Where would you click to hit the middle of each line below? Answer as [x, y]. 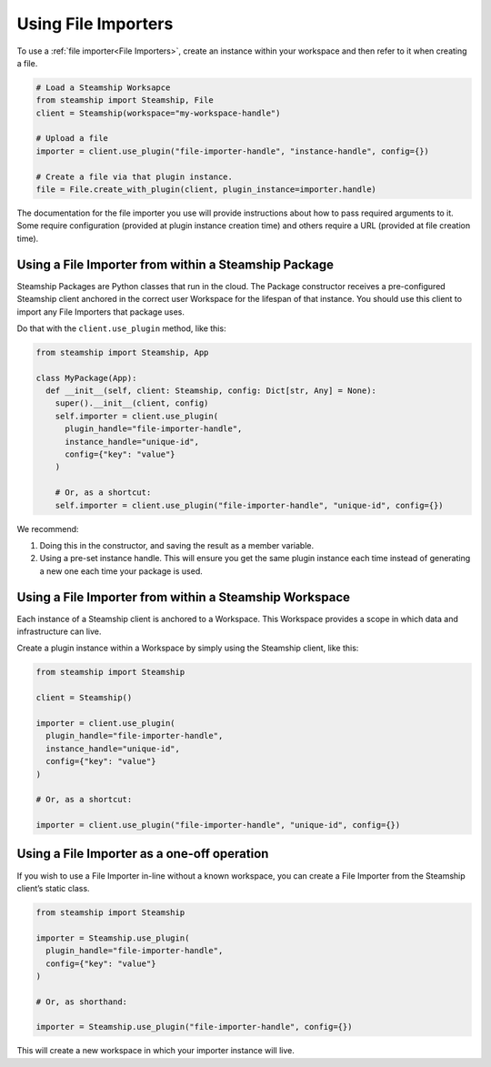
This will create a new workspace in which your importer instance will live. [155, 1051]
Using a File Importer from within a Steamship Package [175, 264]
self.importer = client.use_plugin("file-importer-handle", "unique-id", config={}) [250, 505]
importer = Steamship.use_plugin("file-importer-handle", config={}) [194, 1027]
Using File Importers [95, 24]
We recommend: [48, 528]
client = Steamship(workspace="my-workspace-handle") [158, 113]
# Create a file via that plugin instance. [135, 176]
